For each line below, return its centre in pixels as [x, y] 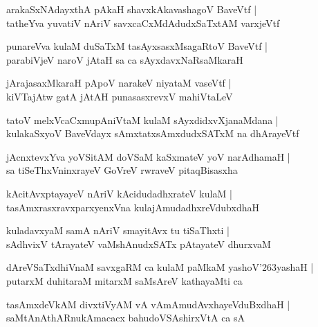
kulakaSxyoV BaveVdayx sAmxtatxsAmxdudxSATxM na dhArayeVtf [153, 133]
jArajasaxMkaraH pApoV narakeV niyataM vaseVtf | [119, 83]
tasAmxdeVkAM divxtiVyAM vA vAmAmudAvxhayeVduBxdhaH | [148, 304]
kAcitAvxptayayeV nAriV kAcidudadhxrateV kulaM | [119, 193]
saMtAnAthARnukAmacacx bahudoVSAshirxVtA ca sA [126, 318]
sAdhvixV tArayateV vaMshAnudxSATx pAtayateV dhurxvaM [139, 244]
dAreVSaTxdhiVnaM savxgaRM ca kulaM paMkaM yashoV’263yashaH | [160, 267]
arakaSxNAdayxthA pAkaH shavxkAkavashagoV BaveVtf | [132, 9]
